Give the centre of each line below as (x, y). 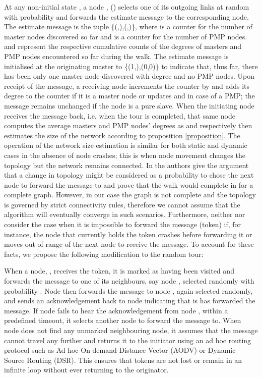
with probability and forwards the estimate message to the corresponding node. (126, 16)
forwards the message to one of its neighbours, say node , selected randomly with (129, 281)
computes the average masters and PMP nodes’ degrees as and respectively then (128, 125)
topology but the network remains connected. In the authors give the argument (126, 165)
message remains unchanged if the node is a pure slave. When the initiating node (129, 105)
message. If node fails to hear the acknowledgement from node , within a (116, 310)
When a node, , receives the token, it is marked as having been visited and (119, 271)
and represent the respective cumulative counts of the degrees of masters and (123, 46)
